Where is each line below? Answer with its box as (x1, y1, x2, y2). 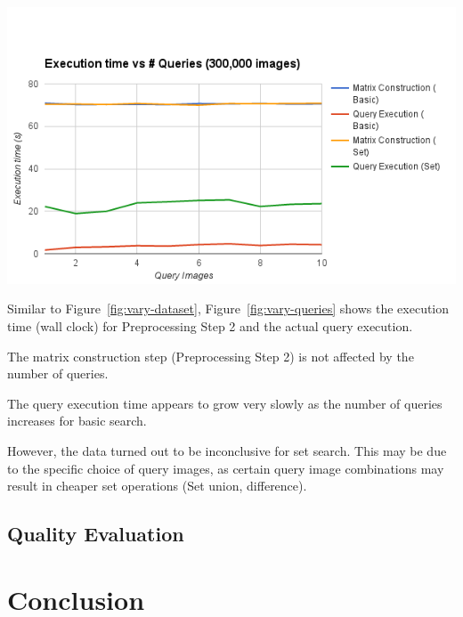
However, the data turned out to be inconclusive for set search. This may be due (7, 441, 447, 459)
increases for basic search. (7, 411, 147, 430)
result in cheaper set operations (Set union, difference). (7, 476, 307, 495)
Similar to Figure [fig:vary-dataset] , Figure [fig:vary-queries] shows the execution (7, 299, 450, 318)
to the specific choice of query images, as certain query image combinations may (7, 459, 444, 477)
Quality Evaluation (7, 520, 184, 548)
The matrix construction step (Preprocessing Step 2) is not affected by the (7, 346, 414, 365)
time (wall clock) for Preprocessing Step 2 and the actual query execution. (7, 316, 413, 335)
